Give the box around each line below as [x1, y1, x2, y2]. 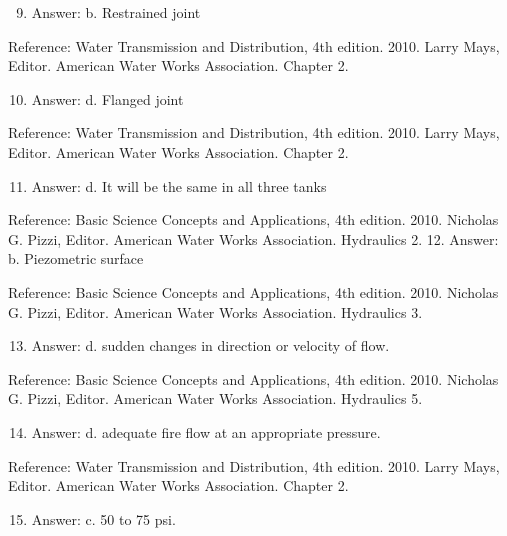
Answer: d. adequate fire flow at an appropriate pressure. [31, 421, 381, 442]
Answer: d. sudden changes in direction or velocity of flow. [31, 335, 390, 356]
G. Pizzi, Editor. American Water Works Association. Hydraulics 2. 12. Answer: [8, 228, 499, 249]
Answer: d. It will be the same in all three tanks [31, 175, 327, 196]
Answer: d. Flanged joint [31, 88, 184, 109]
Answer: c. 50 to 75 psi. [31, 508, 176, 529]
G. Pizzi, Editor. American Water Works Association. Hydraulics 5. [8, 388, 423, 409]
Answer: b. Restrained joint [31, 2, 201, 22]
